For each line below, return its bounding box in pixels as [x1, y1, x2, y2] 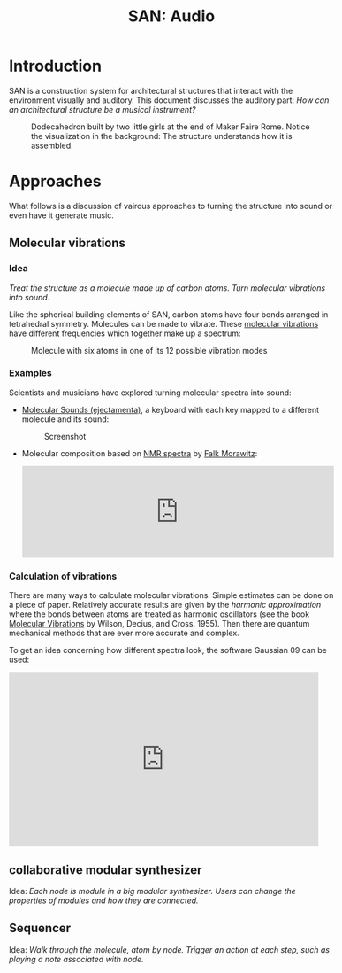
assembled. [31, 140, 73, 151]
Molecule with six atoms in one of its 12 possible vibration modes [31, 345, 268, 355]
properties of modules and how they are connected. [9, 895, 199, 906]
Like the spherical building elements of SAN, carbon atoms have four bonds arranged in [9, 308, 329, 320]
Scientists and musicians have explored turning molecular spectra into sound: [9, 387, 292, 398]
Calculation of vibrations [9, 570, 118, 582]
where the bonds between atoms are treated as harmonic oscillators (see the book [9, 609, 310, 619]
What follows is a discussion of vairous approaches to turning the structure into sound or [9, 200, 333, 211]
